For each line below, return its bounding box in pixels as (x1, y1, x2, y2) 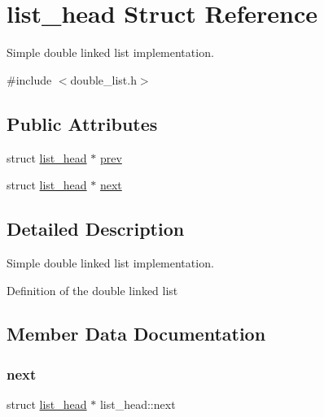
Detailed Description (7, 216, 185, 241)
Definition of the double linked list (7, 281, 178, 298)
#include (7, 71, 52, 88)
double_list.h (70, 71, 137, 88)
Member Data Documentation (7, 321, 266, 346)
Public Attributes (7, 111, 158, 136)
